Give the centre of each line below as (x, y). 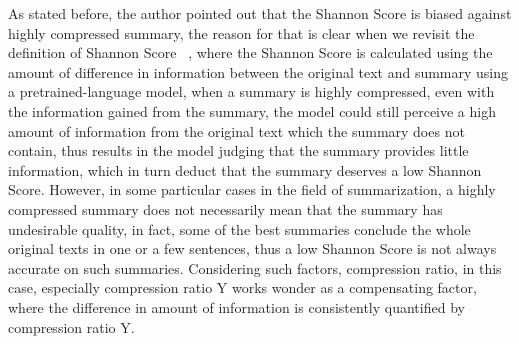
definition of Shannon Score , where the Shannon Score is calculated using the (250, 52)
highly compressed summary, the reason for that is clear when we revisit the (241, 32)
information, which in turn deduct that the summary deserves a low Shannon (245, 169)
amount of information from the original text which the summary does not (236, 130)
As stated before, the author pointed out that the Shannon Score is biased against (260, 13)
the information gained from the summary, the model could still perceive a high (252, 110)
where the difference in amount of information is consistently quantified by (236, 306)
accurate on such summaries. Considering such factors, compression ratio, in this (255, 267)
